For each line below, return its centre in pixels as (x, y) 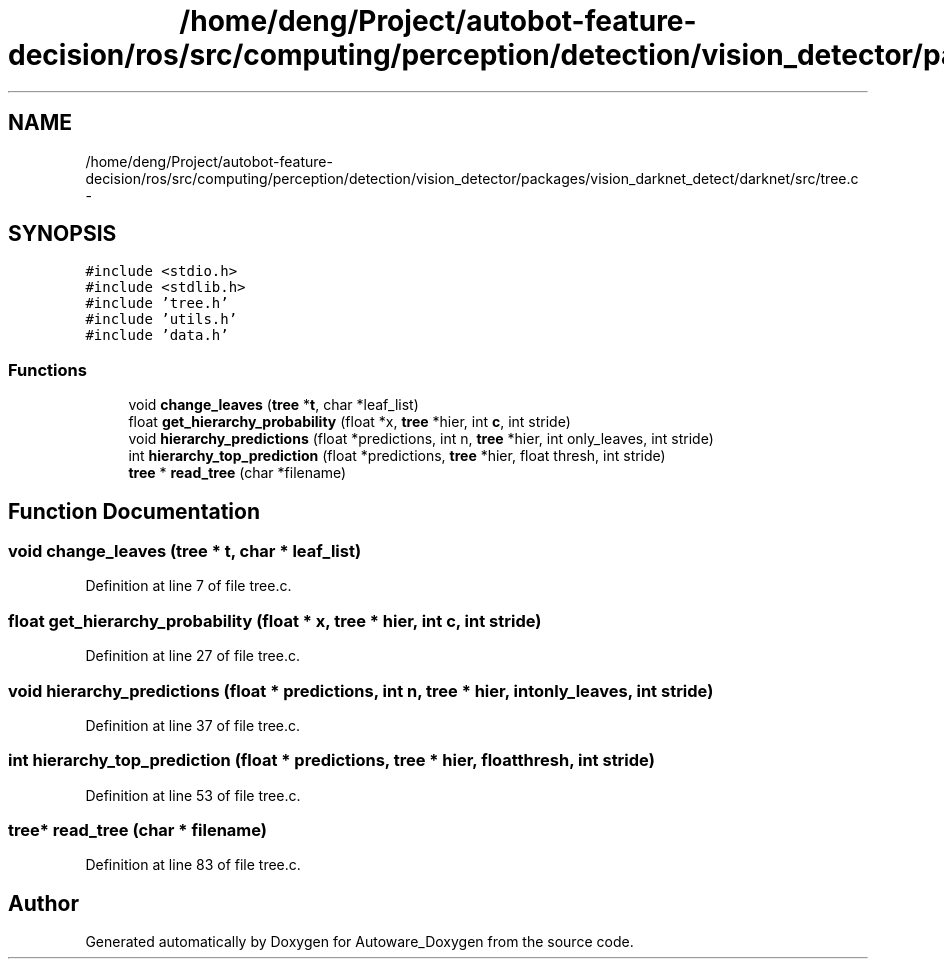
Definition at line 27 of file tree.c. (192, 656)
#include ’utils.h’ (161, 319)
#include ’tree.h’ (157, 303)
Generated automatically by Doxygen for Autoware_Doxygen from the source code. (359, 942)
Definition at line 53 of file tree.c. (193, 795)
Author (43, 903)
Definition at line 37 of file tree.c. (193, 725)
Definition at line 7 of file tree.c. (188, 586)
